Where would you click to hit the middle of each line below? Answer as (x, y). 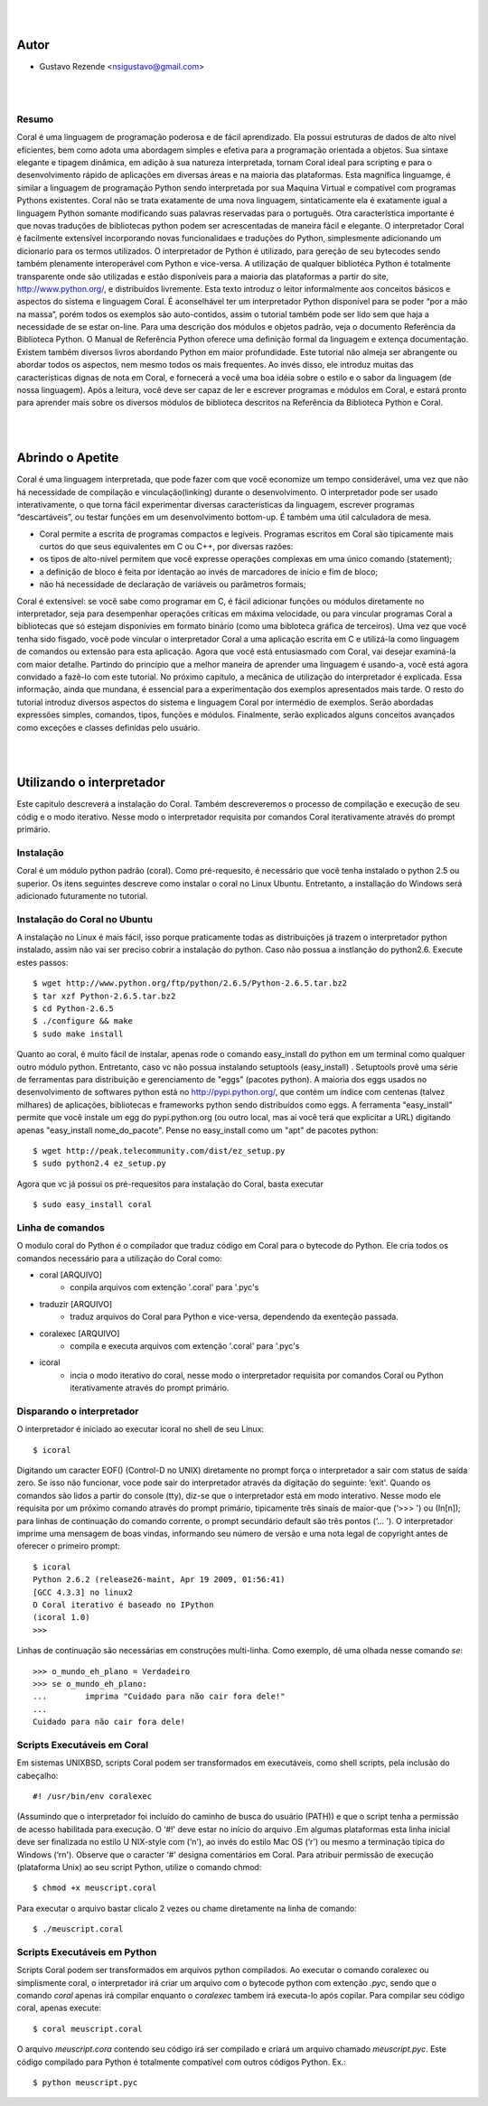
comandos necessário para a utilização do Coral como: (119, 1258)
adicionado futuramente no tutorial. (82, 895)
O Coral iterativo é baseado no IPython (123, 1605)
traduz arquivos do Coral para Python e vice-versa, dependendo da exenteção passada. (235, 1317)
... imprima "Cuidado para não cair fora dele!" (159, 1697)
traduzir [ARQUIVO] (76, 1304)
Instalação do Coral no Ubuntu (85, 919)
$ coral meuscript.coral (88, 2029)
